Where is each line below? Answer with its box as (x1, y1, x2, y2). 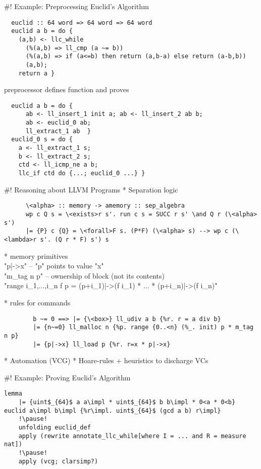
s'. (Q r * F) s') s (40, 236, 109, 243)
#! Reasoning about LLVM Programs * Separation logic (4, 184, 178, 194)
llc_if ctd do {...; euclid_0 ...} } (18, 170, 145, 177)
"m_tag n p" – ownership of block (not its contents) (4, 270, 165, 281)
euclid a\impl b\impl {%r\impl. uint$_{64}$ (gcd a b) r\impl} (4, 407, 221, 414)
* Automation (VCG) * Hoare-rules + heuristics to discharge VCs (4, 355, 208, 366)
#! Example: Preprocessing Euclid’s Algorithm (4, 1, 149, 11)
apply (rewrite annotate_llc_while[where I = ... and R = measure (18, 432, 246, 440)
